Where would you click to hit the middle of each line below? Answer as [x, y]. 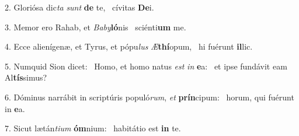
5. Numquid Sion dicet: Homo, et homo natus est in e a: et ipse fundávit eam [146, 66]
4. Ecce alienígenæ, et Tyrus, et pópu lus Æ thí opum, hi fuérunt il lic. [129, 46]
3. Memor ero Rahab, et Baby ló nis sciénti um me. [95, 27]
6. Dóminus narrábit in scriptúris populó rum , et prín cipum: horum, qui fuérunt [149, 97]
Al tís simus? [26, 77]
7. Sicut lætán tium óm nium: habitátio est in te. [93, 128]
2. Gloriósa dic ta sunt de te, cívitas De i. [79, 7]
